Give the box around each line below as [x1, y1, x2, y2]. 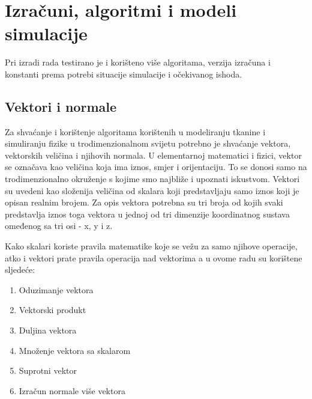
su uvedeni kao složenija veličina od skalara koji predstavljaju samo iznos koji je [5, 184, 299, 196]
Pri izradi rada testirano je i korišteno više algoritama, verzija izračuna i [5, 56, 271, 69]
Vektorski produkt [19, 303, 86, 316]
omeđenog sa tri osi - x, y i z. [5, 219, 113, 232]
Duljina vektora [19, 324, 77, 337]
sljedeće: [5, 263, 35, 276]
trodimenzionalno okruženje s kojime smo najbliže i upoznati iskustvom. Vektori [5, 172, 300, 185]
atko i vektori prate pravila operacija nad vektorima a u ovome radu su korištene [5, 251, 302, 264]
